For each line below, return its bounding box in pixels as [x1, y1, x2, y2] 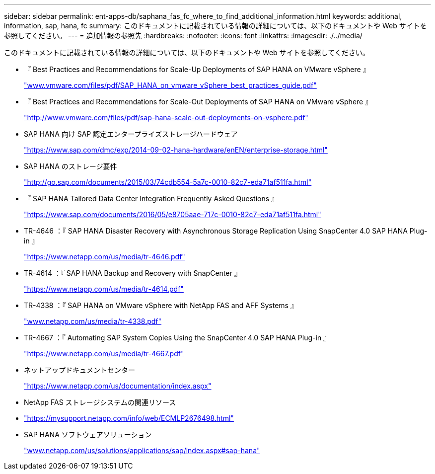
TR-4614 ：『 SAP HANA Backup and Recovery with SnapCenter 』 [24, 269, 241, 277]
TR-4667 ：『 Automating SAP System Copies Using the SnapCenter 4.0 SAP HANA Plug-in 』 [24, 333, 331, 342]
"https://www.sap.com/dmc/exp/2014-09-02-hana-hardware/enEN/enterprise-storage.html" [24, 146, 328, 154]
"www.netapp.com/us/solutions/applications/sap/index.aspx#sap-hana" [24, 446, 260, 455]
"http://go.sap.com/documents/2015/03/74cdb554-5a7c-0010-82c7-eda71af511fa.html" [24, 178, 312, 186]
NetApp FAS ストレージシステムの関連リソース [24, 398, 176, 406]
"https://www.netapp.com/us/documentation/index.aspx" [24, 382, 212, 390]
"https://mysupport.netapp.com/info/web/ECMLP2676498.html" [24, 414, 234, 422]
